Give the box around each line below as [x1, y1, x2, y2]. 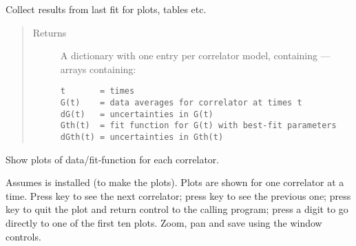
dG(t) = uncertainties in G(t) [60, 109, 213, 119]
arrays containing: [60, 61, 136, 76]
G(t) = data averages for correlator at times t [60, 98, 302, 108]
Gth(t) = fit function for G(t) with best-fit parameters [60, 121, 337, 131]
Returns [32, 25, 67, 39]
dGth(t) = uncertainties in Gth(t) [60, 132, 224, 142]
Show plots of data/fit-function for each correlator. [6, 152, 220, 166]
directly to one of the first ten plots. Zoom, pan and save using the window [6, 216, 322, 230]
